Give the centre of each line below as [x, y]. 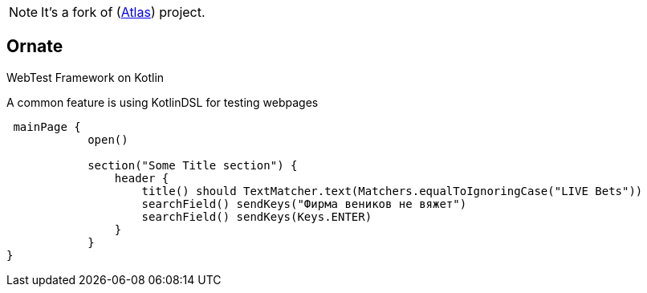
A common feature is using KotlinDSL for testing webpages [163, 102]
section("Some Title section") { [193, 165]
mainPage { [47, 126]
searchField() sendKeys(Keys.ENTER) [257, 216]
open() [108, 139]
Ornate [35, 47]
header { [142, 178]
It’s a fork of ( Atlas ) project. [123, 12]
